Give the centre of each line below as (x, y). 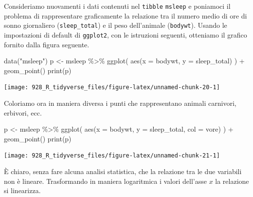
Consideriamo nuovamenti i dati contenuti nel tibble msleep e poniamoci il (117, 6)
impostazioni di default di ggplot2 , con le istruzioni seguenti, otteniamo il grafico (126, 34)
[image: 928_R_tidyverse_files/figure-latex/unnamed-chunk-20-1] (112, 88)
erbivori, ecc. (23, 112)
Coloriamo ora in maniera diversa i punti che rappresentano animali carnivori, (120, 103)
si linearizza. (22, 190)
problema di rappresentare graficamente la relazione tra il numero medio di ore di (126, 15)
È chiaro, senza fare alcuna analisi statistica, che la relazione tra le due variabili (123, 171)
